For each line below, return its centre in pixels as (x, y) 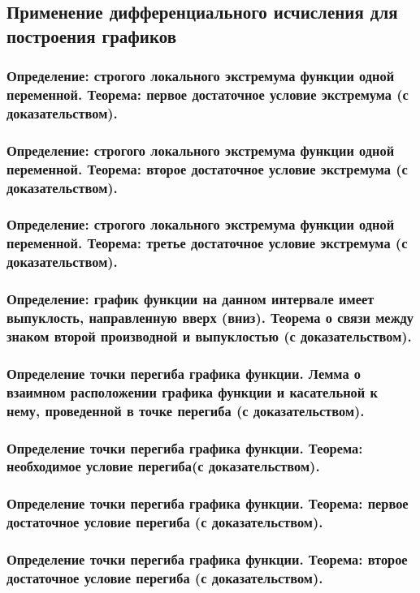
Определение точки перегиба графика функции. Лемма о (184, 373)
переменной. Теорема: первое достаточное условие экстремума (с (208, 95)
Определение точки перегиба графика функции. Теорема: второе (207, 559)
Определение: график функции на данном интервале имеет (191, 299)
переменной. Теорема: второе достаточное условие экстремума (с (207, 168)
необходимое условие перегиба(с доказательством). (163, 466)
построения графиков (92, 35)
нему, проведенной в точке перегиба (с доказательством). (186, 410)
